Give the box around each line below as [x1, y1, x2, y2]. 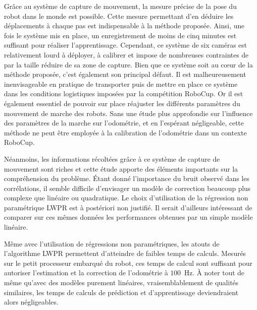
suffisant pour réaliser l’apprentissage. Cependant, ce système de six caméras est [4, 40, 247, 50]
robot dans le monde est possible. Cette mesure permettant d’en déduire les [4, 10, 234, 21]
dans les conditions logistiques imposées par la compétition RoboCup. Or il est [4, 88, 243, 99]
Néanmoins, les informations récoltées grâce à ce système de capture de [4, 153, 220, 164]
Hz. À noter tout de [184, 267, 245, 278]
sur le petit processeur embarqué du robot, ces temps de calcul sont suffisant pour [4, 257, 253, 268]
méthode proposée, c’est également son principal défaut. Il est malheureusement [4, 69, 246, 79]
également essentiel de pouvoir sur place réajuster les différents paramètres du [4, 98, 241, 108]
